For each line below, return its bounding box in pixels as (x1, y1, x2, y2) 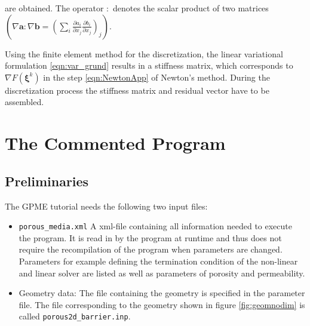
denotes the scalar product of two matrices (112, 2, 269, 14)
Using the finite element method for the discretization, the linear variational (5, 47, 283, 60)
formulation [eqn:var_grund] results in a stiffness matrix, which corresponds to (5, 59, 293, 72)
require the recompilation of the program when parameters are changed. (19, 243, 283, 256)
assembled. (5, 96, 44, 108)
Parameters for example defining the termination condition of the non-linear (19, 254, 298, 267)
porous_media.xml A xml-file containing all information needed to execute (19, 220, 292, 232)
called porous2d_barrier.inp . (19, 310, 131, 322)
